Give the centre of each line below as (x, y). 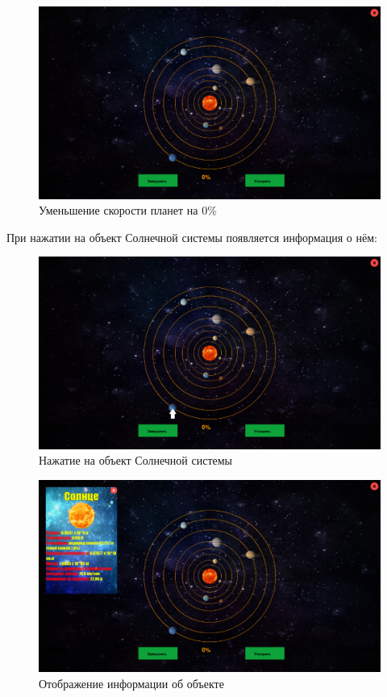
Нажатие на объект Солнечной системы (136, 460)
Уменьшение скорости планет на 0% (128, 210)
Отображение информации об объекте (131, 684)
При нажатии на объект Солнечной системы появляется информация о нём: (192, 237)
